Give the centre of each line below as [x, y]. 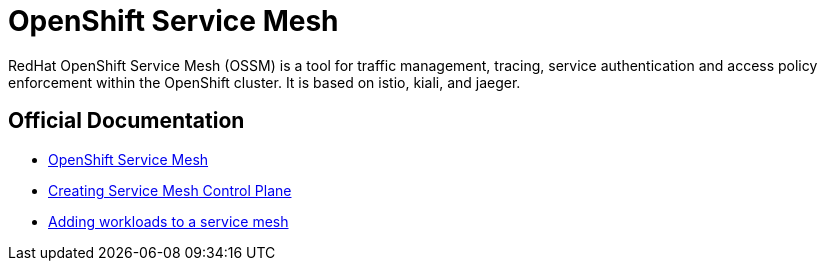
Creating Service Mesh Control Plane [170, 190]
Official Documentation [126, 121]
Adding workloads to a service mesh [168, 221]
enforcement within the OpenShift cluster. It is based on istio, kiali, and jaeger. [264, 82]
